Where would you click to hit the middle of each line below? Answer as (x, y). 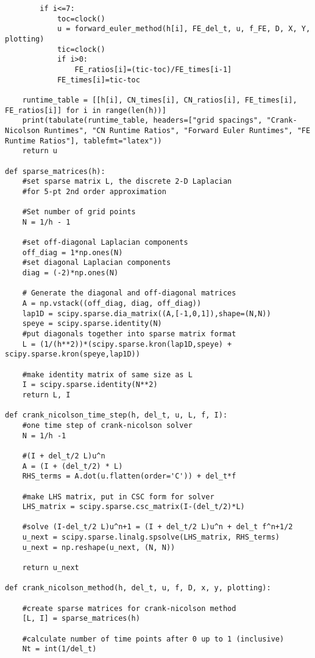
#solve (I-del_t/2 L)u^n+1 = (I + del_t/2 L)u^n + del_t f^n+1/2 (157, 527)
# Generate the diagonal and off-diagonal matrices (129, 293)
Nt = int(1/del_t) (59, 649)
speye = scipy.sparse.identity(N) (92, 324)
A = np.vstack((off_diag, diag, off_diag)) (112, 304)
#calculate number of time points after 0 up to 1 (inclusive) (153, 639)
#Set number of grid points (79, 212)
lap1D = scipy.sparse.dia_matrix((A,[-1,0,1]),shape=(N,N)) (147, 313)
